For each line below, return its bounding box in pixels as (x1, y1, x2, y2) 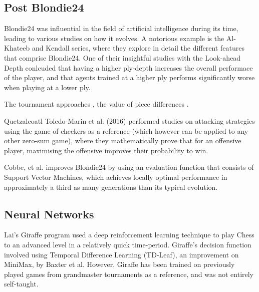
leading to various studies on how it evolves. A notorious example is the (4, 33, 224, 43)
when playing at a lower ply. (4, 82, 91, 92)
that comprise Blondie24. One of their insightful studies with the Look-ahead (4, 52, 241, 63)
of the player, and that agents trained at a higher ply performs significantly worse (4, 72, 255, 83)
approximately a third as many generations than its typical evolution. (4, 181, 218, 192)
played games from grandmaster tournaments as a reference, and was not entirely (4, 268, 254, 279)
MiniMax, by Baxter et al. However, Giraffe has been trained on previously (4, 259, 235, 269)
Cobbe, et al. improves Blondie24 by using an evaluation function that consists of (4, 162, 254, 172)
